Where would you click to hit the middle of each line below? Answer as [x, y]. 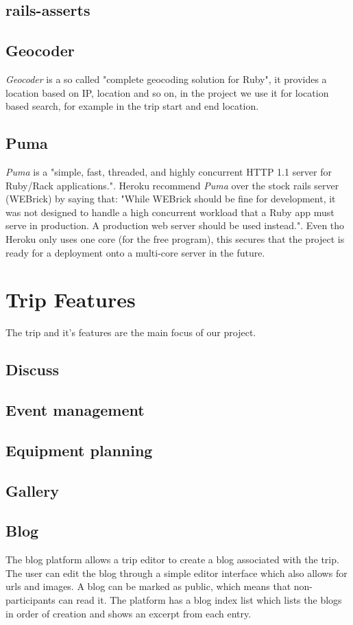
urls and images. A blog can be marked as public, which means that [148, 586]
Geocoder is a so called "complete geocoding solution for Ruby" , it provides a [166, 79]
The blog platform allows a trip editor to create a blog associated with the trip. [172, 559]
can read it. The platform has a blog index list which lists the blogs [200, 599]
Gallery [32, 490]
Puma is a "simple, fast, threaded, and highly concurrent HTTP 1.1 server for [169, 171]
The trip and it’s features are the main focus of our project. [131, 332]
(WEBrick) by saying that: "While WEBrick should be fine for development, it [171, 199]
